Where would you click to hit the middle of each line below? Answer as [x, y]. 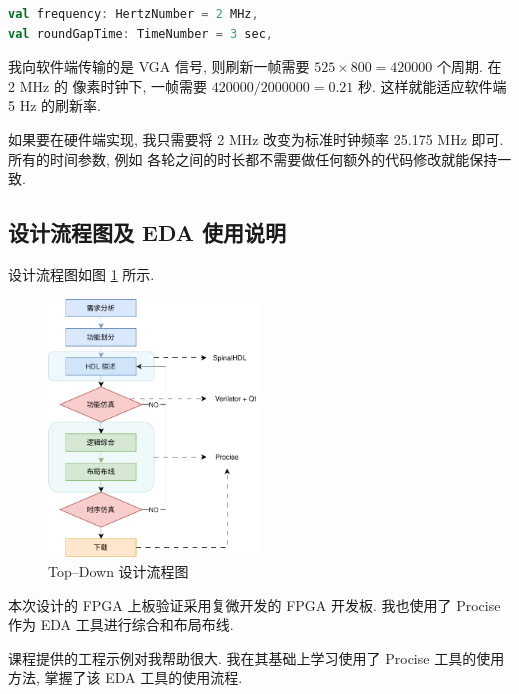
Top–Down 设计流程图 [118, 571]
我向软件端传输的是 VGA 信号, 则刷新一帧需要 [159, 66]
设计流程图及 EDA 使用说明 [147, 232]
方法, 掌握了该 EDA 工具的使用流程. [125, 677]
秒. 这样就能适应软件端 [432, 85]
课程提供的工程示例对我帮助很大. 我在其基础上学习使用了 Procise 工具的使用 [256, 657]
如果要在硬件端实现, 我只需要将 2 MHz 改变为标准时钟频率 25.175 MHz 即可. [256, 138]
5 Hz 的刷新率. [54, 105]
